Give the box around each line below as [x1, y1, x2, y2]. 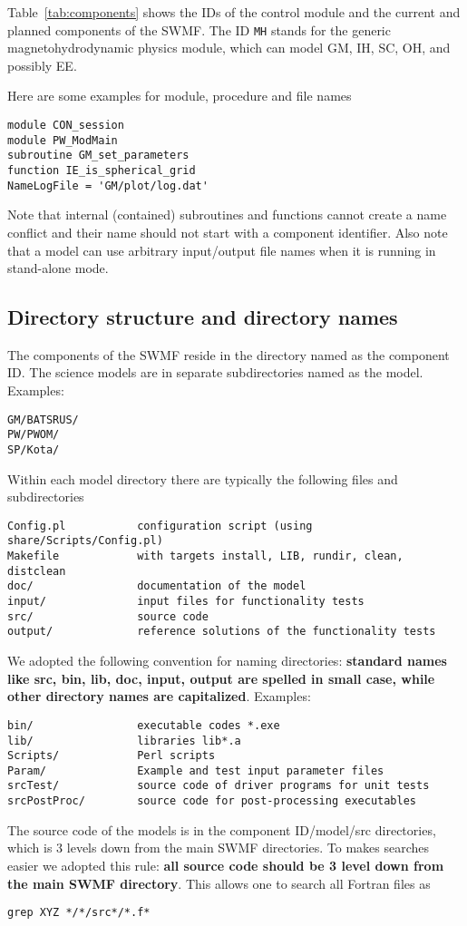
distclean [7, 564, 66, 578]
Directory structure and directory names [7, 303, 398, 331]
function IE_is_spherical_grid [7, 164, 196, 177]
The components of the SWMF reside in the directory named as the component [7, 345, 450, 364]
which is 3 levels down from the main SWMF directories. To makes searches [7, 838, 430, 857]
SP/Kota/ [7, 443, 60, 456]
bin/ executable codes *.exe [7, 718, 280, 732]
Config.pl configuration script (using [7, 519, 313, 532]
